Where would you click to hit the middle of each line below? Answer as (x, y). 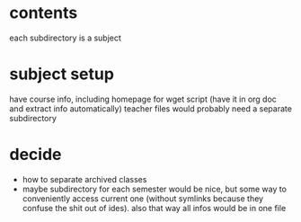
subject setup (62, 74)
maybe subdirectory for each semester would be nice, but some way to (155, 189)
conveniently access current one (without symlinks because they (142, 198)
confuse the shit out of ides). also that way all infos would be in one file (154, 208)
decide (35, 155)
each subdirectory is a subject (65, 38)
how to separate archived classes (84, 179)
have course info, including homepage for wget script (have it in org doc (143, 99)
